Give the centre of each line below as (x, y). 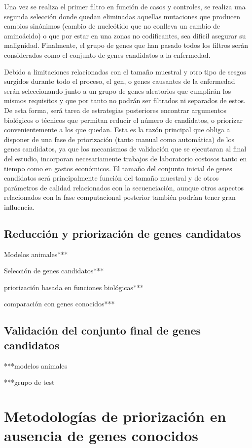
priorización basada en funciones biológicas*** (74, 287)
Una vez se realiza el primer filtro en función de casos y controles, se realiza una (125, 6)
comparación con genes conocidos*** (59, 304)
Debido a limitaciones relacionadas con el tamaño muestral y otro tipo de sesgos (125, 71)
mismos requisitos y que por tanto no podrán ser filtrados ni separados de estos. (125, 100)
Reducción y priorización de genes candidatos (123, 233)
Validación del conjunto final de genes (102, 330)
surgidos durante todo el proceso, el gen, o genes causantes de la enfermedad (120, 81)
